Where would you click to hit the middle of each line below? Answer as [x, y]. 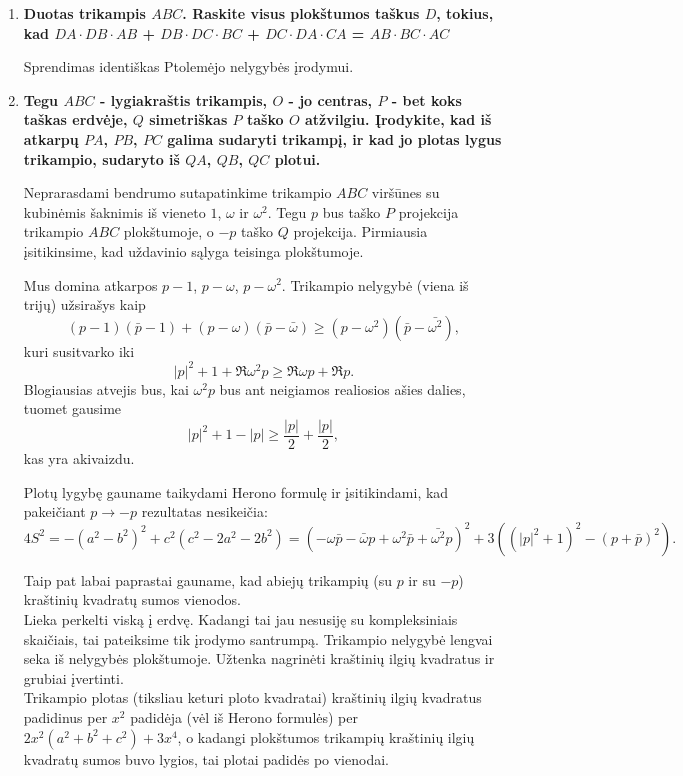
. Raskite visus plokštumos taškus [301, 13]
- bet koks [426, 99]
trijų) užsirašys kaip [84, 304]
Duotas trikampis [84, 13]
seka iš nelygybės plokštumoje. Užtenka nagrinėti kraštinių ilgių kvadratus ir [259, 658]
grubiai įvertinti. [73, 677]
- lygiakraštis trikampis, [183, 99]
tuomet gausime [72, 408]
